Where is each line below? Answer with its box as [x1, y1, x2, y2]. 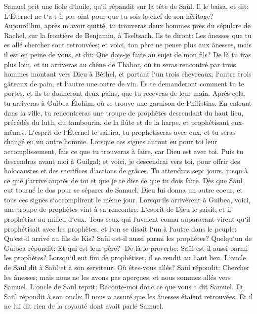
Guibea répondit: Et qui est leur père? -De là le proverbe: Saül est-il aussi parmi [4, 242, 248, 253]
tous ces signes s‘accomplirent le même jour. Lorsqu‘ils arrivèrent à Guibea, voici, [4, 194, 251, 204]
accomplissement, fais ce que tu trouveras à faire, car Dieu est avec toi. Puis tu [4, 146, 243, 156]
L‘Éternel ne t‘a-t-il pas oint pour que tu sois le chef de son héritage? [4, 10, 214, 21]
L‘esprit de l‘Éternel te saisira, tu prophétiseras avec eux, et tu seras [28, 126, 236, 137]
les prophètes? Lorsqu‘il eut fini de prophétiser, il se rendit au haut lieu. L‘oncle [4, 252, 246, 263]
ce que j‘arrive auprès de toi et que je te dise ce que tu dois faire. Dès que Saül [4, 175, 243, 185]
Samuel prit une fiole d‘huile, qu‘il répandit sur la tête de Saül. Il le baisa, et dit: [4, 1, 249, 11]
